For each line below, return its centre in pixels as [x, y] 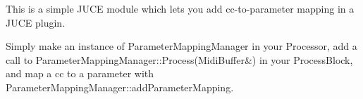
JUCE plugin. [36, 22]
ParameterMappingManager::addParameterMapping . [120, 87]
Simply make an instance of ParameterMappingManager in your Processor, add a [181, 46]
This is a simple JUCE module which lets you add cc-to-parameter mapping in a [180, 8]
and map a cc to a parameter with [80, 73]
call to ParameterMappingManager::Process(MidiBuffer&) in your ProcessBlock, [179, 59]
